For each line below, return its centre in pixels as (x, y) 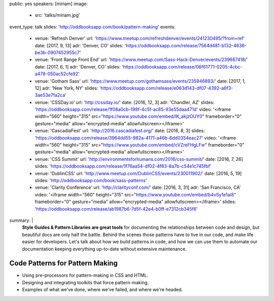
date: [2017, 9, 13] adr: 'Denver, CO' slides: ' (80, 45)
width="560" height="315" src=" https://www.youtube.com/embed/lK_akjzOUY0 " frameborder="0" (138, 116)
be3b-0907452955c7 (57, 52)
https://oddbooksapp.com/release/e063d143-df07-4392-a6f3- (167, 88)
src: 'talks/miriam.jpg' (57, 15)
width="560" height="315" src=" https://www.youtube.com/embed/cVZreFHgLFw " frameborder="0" (140, 145)
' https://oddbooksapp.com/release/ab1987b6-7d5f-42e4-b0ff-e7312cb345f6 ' (116, 209)
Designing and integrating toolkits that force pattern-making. (85, 282)
